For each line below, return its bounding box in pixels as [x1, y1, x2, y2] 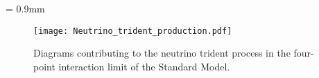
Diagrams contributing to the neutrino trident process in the [33, 46, 291, 60]
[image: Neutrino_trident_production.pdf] [33, 26, 232, 36]
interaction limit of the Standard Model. [58, 59, 230, 73]
